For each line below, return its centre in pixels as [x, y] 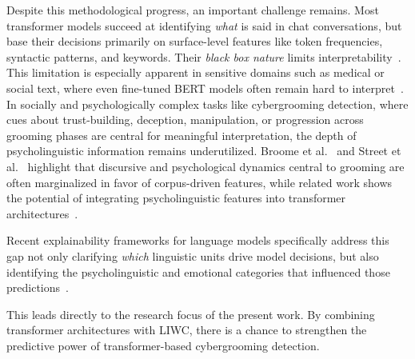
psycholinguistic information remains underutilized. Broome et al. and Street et [204, 151]
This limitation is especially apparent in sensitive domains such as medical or [196, 72]
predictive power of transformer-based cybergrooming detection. [163, 345]
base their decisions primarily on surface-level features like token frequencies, [195, 41]
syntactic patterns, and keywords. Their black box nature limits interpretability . [204, 56]
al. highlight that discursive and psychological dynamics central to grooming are [206, 166]
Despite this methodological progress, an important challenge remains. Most [193, 10]
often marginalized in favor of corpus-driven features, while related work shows [200, 182]
